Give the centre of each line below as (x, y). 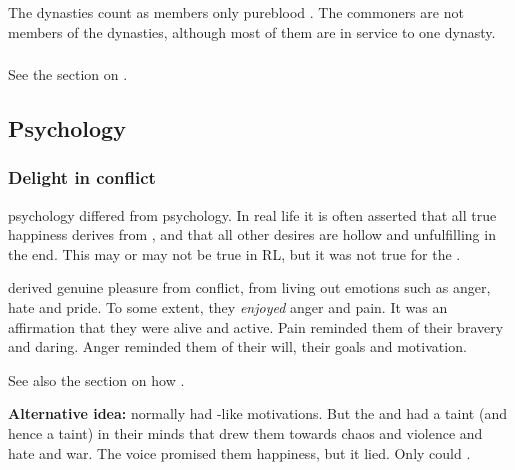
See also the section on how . (96, 379)
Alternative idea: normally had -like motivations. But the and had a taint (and (257, 413)
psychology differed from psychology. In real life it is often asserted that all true (252, 214)
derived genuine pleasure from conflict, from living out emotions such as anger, (249, 287)
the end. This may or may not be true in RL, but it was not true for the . (234, 253)
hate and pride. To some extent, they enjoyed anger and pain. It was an (228, 307)
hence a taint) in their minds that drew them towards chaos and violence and (245, 433)
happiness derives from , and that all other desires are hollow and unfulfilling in (252, 234)
